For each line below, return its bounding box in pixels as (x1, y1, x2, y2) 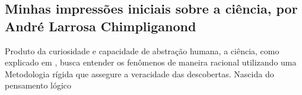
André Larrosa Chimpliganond (5, 17, 196, 35)
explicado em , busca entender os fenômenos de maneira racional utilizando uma (5, 56, 297, 68)
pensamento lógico (5, 79, 72, 91)
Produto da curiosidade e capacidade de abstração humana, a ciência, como (5, 44, 279, 57)
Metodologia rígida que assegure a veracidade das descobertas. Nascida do (5, 67, 274, 80)
